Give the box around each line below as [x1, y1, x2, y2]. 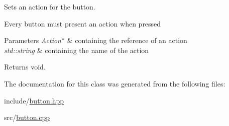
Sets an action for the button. [4, 1, 95, 11]
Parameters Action [4, 35, 61, 45]
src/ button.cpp [4, 112, 50, 122]
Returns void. [4, 61, 46, 72]
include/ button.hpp [4, 95, 64, 105]
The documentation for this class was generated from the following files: [4, 78, 225, 88]
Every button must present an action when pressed [4, 18, 161, 28]
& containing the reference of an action [67, 35, 187, 45]
